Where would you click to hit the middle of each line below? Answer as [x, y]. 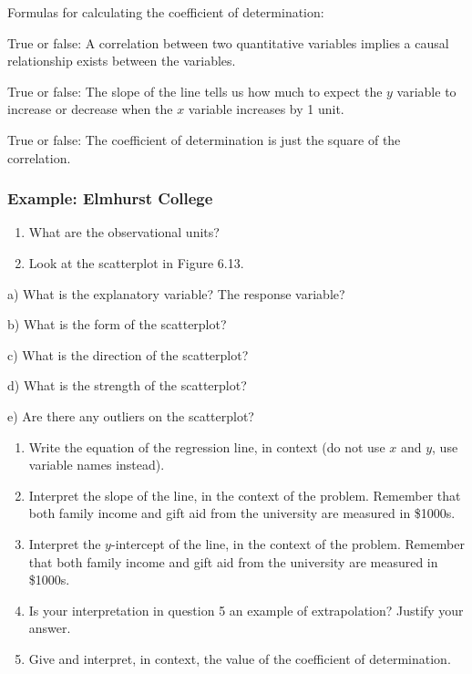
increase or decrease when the [90, 109]
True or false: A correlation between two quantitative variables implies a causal [228, 42]
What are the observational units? [124, 232]
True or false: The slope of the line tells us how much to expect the [195, 91]
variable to [426, 91]
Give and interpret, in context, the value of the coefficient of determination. [240, 658]
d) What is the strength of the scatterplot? [127, 385]
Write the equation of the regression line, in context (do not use [207, 446]
